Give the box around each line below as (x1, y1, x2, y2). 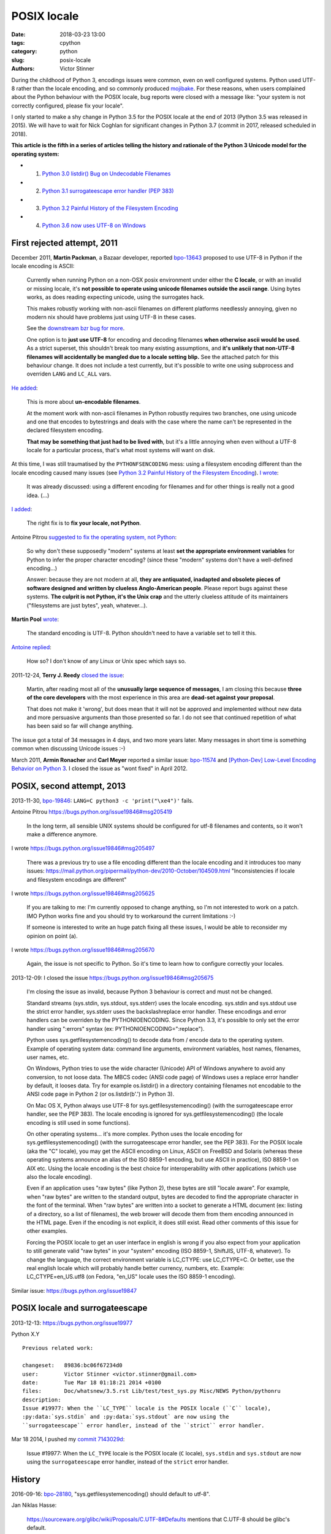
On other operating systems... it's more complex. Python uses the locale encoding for (26, 1130, 243, 1138)
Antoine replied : (11, 643, 51, 650)
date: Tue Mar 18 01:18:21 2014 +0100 (22, 1379, 162, 1386)
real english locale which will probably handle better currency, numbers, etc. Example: (26, 1264, 245, 1271)
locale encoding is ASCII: (11, 263, 75, 270)
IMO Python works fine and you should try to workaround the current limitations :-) (26, 912, 236, 920)
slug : (11, 56, 25, 64)
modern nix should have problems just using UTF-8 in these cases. (26, 314, 196, 320)
